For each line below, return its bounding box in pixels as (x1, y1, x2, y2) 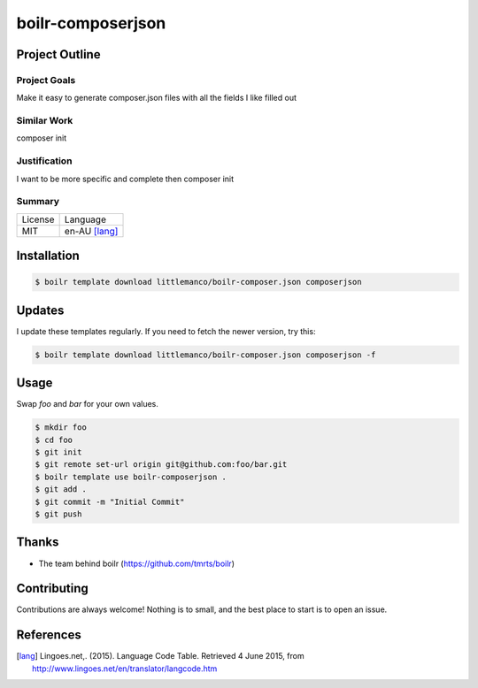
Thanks (16, 535, 59, 550)
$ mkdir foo (35, 423, 88, 432)
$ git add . (35, 485, 88, 494)
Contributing (16, 581, 89, 596)
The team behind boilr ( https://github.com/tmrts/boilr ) (38, 558, 235, 569)
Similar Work (16, 115, 73, 127)
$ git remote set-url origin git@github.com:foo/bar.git (35, 460, 288, 470)
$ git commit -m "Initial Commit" (35, 496, 185, 507)
